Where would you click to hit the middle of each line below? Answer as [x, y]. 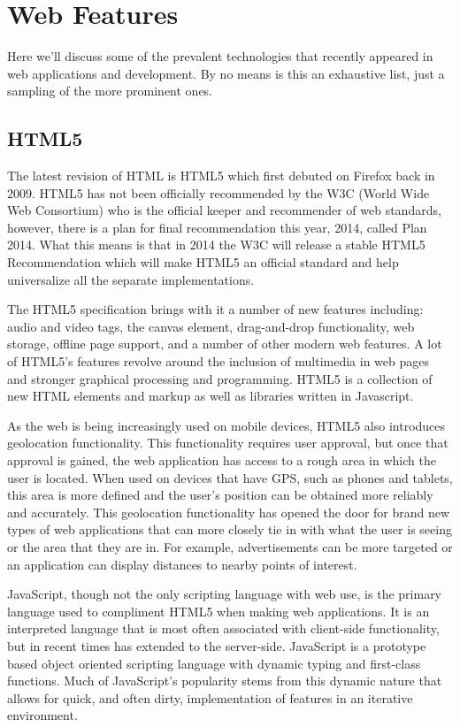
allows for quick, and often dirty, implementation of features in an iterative [210, 697]
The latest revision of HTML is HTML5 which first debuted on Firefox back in [221, 176]
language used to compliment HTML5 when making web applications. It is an [218, 611]
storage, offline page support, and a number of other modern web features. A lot [225, 344]
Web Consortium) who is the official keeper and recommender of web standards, [224, 210]
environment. [42, 715]
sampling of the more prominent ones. [110, 91]
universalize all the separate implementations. [131, 279]
